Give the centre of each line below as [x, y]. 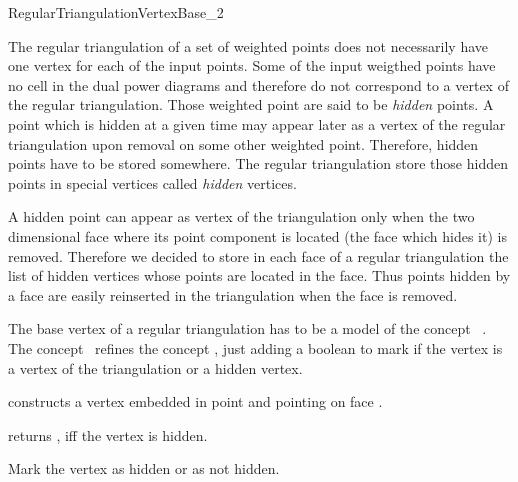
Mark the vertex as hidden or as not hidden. [144, 468]
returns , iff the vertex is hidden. [108, 434]
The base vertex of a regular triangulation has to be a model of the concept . [247, 328]
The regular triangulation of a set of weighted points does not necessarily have [248, 45]
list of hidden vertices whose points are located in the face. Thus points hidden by [259, 275]
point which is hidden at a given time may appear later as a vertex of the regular [257, 123]
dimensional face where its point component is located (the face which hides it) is [257, 235]
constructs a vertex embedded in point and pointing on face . [195, 401]
